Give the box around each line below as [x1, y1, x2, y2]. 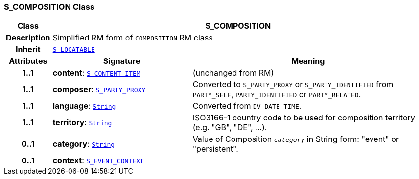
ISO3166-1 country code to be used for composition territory [192, 113, 415, 123]
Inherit [15, 44, 41, 55]
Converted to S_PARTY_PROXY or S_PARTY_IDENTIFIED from [192, 80, 394, 90]
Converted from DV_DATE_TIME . [192, 101, 302, 111]
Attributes [9, 56, 47, 66]
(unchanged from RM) [192, 68, 274, 78]
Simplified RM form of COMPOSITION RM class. [52, 33, 215, 43]
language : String [52, 101, 116, 111]
